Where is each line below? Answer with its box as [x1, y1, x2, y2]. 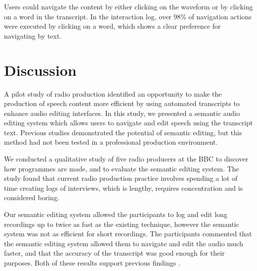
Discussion [4, 59, 77, 80]
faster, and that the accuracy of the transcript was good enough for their [4, 248, 225, 258]
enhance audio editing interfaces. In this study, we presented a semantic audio [4, 108, 240, 118]
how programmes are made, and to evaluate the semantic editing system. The [4, 163, 239, 173]
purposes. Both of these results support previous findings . [4, 258, 180, 268]
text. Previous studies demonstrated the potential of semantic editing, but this [4, 127, 242, 137]
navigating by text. [4, 30, 62, 41]
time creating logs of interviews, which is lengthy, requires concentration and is [4, 182, 243, 193]
